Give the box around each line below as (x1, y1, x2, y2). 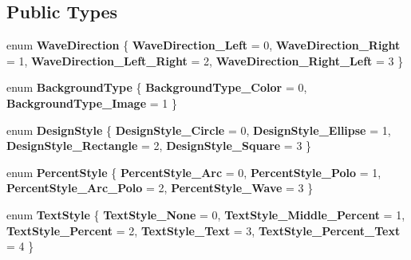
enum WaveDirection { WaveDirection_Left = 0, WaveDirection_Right (6, 37, 401, 53)
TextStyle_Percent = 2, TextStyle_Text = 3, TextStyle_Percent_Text (6, 222, 401, 238)
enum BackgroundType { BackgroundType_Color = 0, (6, 79, 307, 96)
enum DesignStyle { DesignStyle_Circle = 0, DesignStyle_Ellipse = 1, (6, 121, 391, 138)
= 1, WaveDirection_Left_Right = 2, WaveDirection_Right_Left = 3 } (6, 52, 404, 69)
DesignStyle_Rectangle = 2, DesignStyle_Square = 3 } (6, 137, 312, 154)
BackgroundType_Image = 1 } (6, 94, 177, 111)
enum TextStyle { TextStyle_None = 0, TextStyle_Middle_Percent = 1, (6, 206, 405, 223)
